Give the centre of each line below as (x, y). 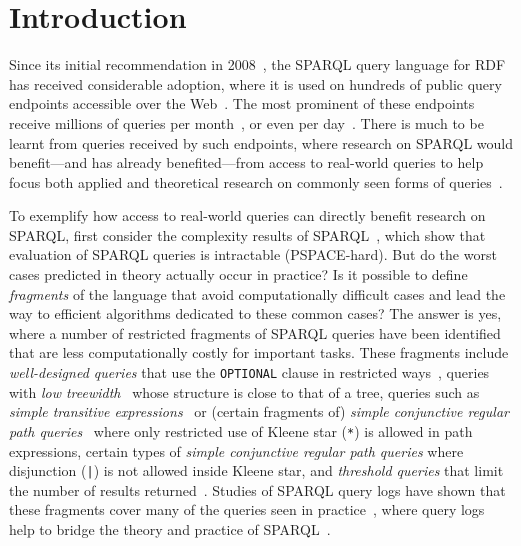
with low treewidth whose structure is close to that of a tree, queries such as (244, 391)
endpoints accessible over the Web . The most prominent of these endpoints (242, 103)
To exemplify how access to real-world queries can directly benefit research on (247, 215)
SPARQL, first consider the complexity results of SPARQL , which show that (247, 234)
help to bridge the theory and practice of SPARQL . (170, 528)
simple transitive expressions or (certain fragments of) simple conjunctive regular (259, 411)
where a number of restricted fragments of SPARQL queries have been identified (255, 332)
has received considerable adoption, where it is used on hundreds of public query (255, 83)
